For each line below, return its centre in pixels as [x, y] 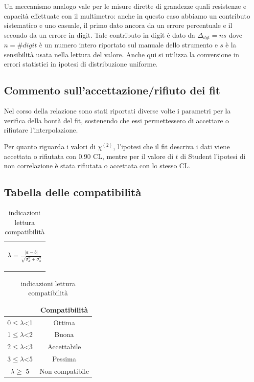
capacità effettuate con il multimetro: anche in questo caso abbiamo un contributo [127, 15]
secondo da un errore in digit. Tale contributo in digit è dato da [100, 34]
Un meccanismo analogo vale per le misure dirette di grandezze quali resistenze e [125, 6]
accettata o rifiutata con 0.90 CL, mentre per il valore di [89, 156]
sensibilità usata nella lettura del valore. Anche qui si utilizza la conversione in [122, 54]
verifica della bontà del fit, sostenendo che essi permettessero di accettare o [116, 120]
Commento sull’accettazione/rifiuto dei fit [112, 90]
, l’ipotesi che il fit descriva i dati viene [172, 146]
